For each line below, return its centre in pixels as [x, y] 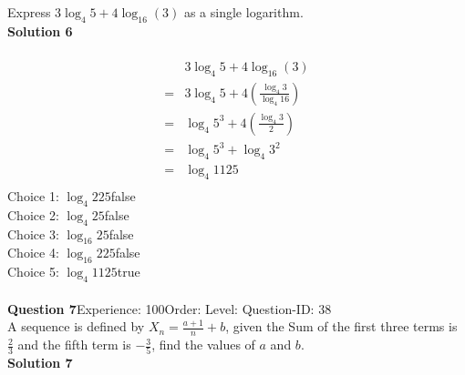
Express [29, 12]
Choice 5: [33, 272]
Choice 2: [33, 214]
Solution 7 [40, 363]
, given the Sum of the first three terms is [341, 326]
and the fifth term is [74, 345]
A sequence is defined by [76, 326]
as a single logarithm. [243, 12]
